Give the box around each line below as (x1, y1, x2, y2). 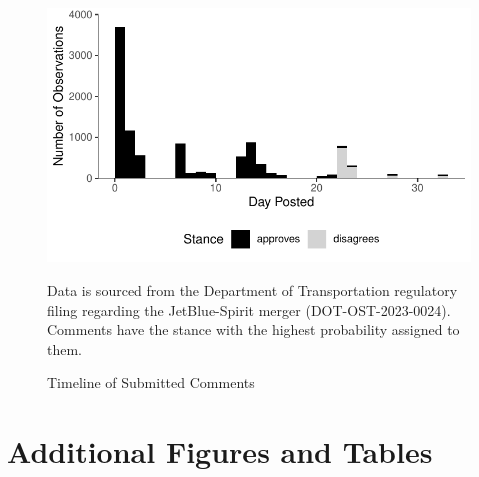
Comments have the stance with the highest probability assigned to (47, 319, 460, 340)
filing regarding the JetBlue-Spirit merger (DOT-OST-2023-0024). (47, 299, 451, 320)
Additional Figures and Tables (7, 431, 433, 472)
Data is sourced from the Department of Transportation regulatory (47, 279, 458, 300)
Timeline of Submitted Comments (47, 372, 255, 393)
